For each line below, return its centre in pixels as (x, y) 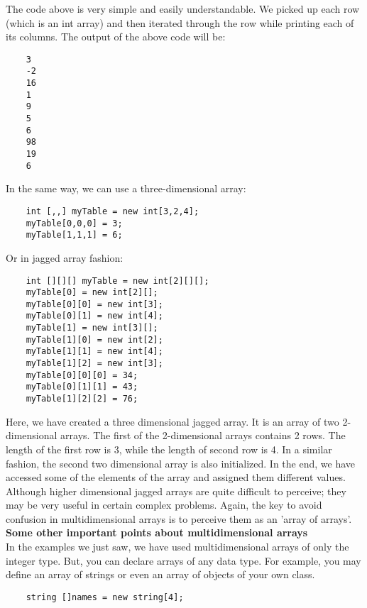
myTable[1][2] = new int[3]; (94, 364)
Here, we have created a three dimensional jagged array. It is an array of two (172, 421)
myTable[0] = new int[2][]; (92, 293)
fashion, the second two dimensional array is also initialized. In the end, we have (180, 463)
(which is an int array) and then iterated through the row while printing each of (180, 22)
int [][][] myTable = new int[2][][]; (117, 281)
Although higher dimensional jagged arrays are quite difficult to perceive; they (176, 491)
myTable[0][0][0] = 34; (82, 375)
